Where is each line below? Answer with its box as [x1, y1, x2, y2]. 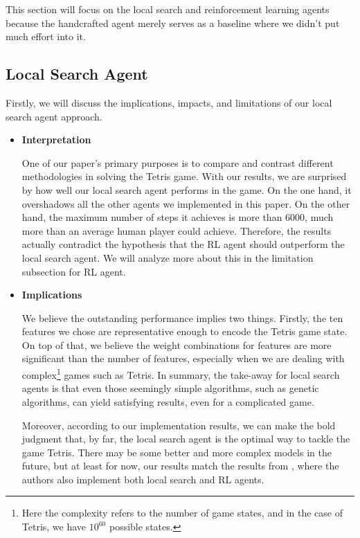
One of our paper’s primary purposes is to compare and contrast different [21, 155, 334, 170]
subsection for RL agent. [21, 264, 126, 278]
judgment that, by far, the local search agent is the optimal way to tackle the [21, 431, 350, 446]
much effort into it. [6, 29, 86, 44]
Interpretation [21, 132, 91, 147]
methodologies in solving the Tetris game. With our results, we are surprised [21, 169, 347, 183]
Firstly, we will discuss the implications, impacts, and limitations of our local [6, 95, 332, 109]
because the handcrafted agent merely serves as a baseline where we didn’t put [6, 15, 340, 30]
